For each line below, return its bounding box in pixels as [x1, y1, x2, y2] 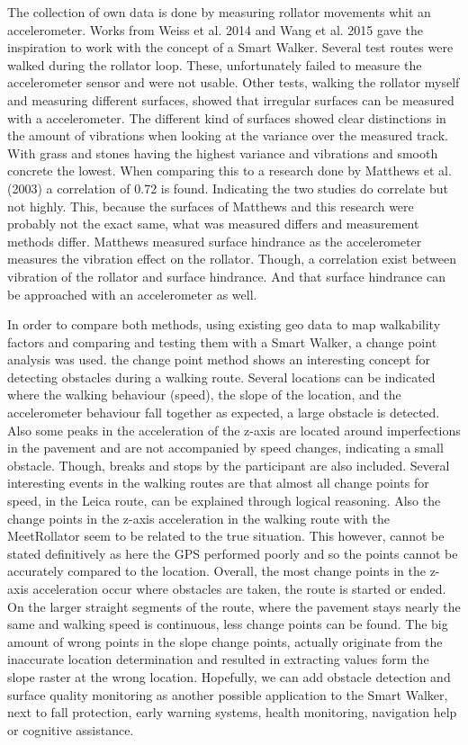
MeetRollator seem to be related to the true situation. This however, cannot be [7, 526, 445, 545]
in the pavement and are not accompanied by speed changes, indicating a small [7, 438, 444, 457]
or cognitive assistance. [7, 720, 134, 739]
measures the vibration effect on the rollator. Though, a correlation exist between [7, 249, 456, 268]
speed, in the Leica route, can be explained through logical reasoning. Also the [7, 491, 441, 510]
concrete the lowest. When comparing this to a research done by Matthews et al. [7, 161, 452, 180]
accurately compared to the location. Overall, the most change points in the [7, 561, 426, 580]
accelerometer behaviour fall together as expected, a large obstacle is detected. [7, 403, 440, 422]
